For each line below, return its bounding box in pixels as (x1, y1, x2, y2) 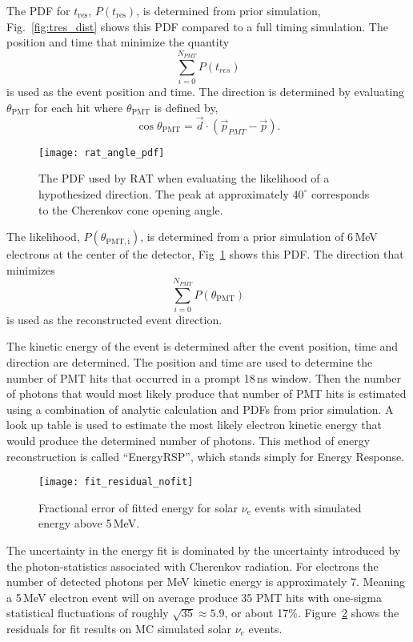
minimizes (6, 261, 55, 278)
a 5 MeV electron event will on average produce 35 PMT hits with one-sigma (6, 588, 383, 605)
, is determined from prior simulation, (136, 2, 321, 18)
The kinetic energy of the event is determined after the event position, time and (6, 338, 399, 355)
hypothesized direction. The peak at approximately (38, 185, 289, 202)
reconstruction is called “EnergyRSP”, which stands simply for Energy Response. (6, 447, 405, 464)
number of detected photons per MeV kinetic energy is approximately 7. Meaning (6, 573, 406, 590)
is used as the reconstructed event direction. (6, 311, 223, 327)
